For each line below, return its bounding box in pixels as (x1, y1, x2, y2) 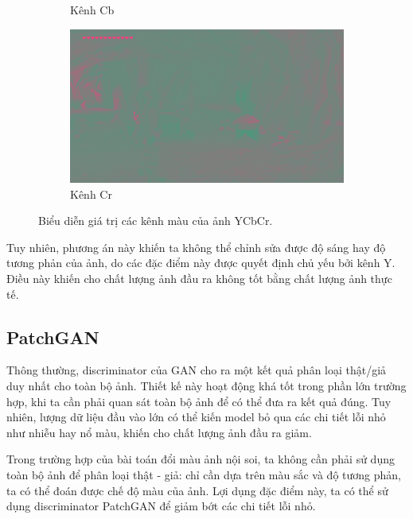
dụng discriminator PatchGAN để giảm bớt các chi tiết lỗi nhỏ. (6, 498, 316, 514)
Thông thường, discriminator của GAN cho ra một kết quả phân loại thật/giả (6, 362, 387, 378)
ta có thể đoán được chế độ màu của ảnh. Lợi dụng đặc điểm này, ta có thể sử (6, 482, 388, 498)
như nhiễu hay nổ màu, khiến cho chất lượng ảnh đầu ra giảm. (6, 424, 312, 440)
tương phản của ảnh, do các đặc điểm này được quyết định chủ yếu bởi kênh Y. (6, 254, 395, 271)
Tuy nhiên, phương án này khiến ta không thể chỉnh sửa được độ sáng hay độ (6, 238, 386, 255)
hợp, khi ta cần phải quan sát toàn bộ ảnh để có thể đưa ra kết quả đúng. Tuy (6, 393, 392, 409)
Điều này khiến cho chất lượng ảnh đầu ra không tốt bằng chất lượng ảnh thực (6, 270, 392, 287)
